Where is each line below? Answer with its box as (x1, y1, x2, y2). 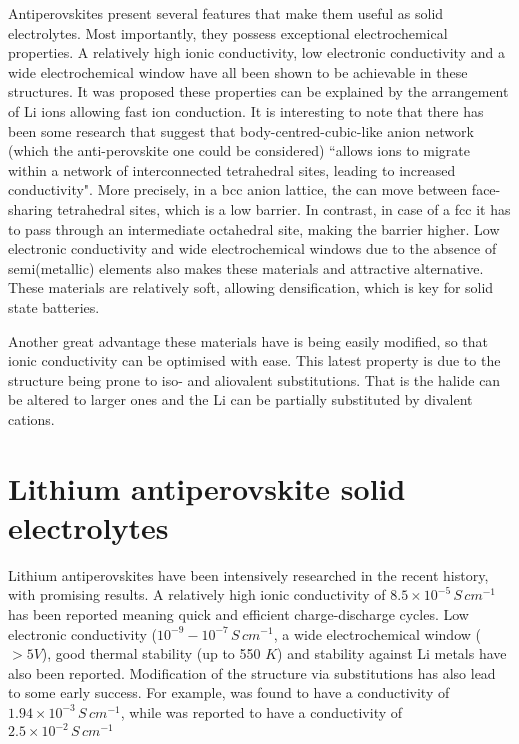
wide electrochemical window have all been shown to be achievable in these (8, 61, 468, 82)
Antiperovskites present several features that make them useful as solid (8, 3, 444, 23)
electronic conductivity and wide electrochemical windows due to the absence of (8, 238, 497, 259)
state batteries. (8, 296, 100, 317)
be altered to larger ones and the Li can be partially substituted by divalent (8, 389, 473, 410)
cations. (8, 408, 55, 429)
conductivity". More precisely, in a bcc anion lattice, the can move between (8, 179, 468, 200)
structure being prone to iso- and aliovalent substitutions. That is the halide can (8, 369, 501, 390)
